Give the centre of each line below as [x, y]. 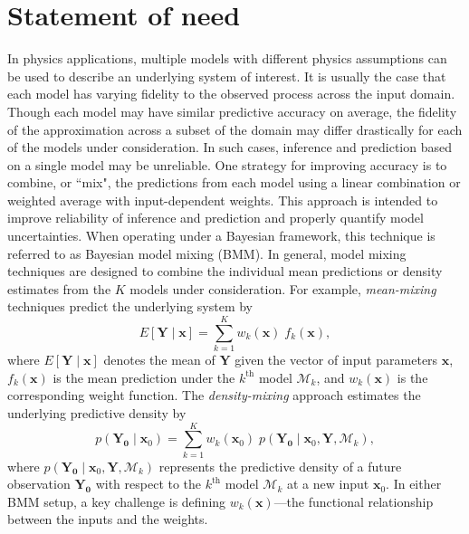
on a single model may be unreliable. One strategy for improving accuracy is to [227, 164]
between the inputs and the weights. [108, 519]
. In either [414, 484]
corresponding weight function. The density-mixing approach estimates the [214, 395]
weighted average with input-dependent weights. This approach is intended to [223, 200]
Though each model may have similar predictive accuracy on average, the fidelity [232, 111]
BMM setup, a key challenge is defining [117, 501]
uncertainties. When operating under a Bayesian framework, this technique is [221, 236]
